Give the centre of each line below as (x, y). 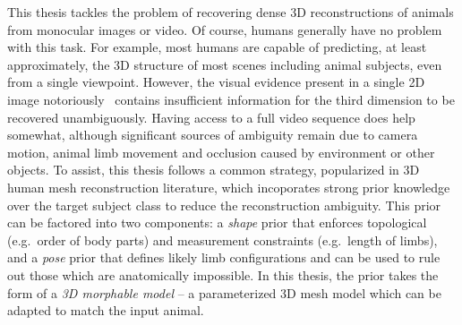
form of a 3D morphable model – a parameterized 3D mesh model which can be (224, 292)
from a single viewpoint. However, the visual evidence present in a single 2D (216, 82)
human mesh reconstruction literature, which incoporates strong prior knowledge (229, 187)
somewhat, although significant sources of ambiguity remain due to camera (213, 135)
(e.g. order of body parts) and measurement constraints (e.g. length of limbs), (222, 239)
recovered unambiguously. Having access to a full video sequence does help (211, 117)
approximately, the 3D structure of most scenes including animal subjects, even (225, 64)
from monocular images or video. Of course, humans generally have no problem (225, 29)
